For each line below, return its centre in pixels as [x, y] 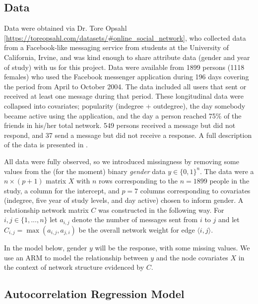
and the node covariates [192, 257]
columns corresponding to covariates [195, 190]
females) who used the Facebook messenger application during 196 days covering [127, 77]
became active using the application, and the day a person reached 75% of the [123, 115]
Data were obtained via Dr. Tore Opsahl [65, 28]
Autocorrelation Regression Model [94, 294]
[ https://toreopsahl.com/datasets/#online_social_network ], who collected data [125, 37]
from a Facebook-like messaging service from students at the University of [117, 47]
